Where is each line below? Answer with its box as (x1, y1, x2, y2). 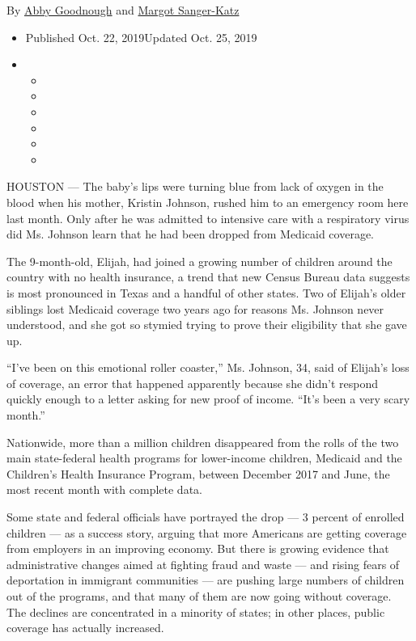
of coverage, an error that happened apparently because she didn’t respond (6, 374, 379, 391)
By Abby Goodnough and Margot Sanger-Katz (6, 2, 240, 18)
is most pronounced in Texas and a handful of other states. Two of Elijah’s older (6, 284, 406, 301)
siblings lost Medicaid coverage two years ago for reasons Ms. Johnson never (6, 300, 384, 317)
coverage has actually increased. (6, 619, 164, 636)
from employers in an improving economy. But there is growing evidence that (6, 540, 389, 557)
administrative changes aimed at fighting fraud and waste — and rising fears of (6, 555, 400, 572)
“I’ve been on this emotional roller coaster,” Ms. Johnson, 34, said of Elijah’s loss (6, 359, 410, 376)
